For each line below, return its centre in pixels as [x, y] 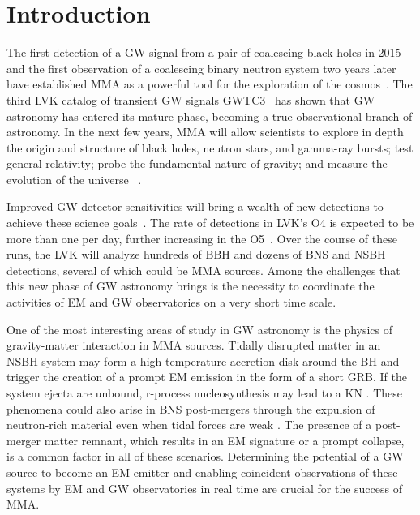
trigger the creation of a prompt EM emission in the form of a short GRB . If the [207, 377]
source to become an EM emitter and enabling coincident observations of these [202, 472]
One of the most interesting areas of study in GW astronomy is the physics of [200, 329]
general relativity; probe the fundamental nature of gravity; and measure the [197, 163]
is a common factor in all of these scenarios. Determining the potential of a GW [205, 456]
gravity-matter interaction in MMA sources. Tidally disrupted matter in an [194, 345]
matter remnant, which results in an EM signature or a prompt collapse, [224, 440]
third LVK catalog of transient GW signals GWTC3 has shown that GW [191, 99]
